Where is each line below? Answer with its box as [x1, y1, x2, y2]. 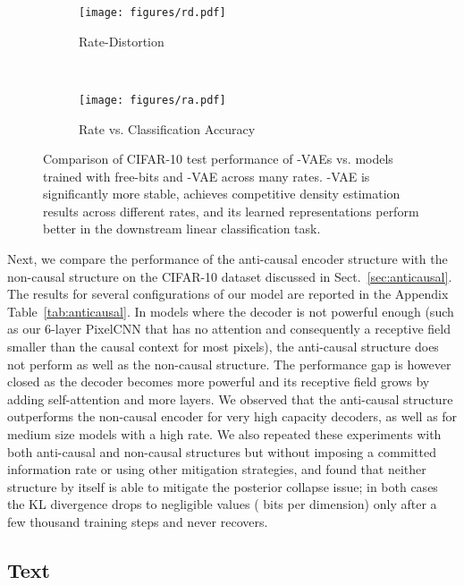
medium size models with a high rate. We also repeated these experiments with [7, 425, 442, 443]
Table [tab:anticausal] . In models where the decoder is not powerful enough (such [7, 301, 454, 320]
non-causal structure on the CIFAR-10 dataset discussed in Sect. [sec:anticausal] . [7, 267, 452, 285]
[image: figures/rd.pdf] [79, 6, 226, 19]
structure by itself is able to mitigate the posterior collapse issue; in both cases [7, 477, 438, 496]
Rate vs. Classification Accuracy [79, 119, 256, 138]
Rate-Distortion [79, 31, 165, 50]
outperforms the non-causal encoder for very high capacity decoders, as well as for [7, 407, 458, 426]
